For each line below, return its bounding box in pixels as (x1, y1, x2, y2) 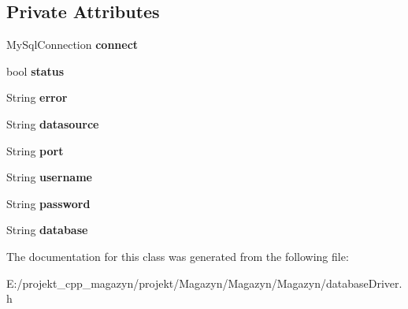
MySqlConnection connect (6, 36, 139, 53)
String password (6, 195, 91, 211)
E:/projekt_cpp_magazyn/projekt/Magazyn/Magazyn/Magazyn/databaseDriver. (6, 274, 402, 291)
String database (6, 222, 88, 238)
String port (6, 142, 64, 158)
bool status (6, 62, 65, 79)
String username (6, 169, 92, 185)
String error (6, 89, 68, 106)
